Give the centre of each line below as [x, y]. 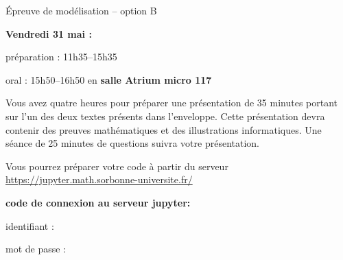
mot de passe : [36, 249]
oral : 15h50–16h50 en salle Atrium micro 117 [109, 79]
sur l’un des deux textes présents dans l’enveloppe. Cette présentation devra [165, 116]
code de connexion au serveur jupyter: [98, 202]
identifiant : [30, 225]
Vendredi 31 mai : [49, 33]
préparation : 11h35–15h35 [61, 57]
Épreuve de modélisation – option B [81, 10]
